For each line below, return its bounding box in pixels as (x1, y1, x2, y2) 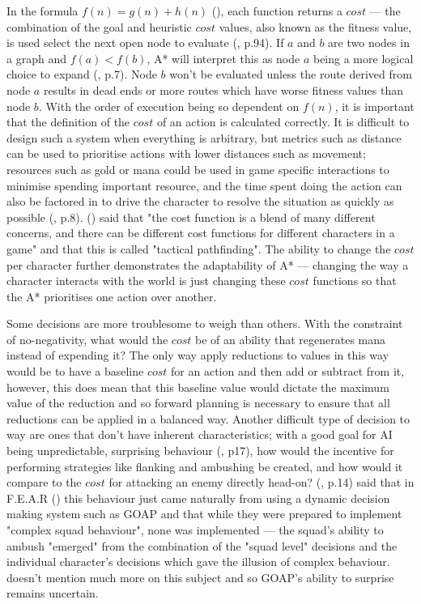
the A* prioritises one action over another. (6, 287, 217, 304)
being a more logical (313, 49, 414, 66)
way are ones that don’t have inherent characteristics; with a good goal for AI (6, 426, 393, 443)
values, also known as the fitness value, (219, 18, 412, 35)
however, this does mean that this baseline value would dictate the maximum (6, 378, 389, 395)
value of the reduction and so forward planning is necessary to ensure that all (6, 394, 390, 411)
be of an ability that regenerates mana (194, 330, 386, 347)
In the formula (6, 2, 79, 19)
